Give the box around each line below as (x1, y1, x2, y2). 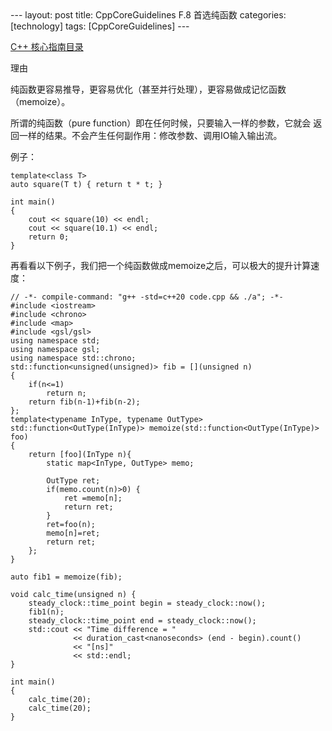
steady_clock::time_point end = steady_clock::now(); (28, 616, 257, 626)
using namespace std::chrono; (10, 353, 137, 363)
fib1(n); (28, 607, 65, 617)
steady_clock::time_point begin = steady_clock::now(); (28, 598, 267, 608)
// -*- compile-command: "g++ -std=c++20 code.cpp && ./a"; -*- (10, 292, 284, 302)
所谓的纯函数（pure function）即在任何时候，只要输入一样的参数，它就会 (10, 117, 312, 129)
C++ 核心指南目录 (10, 41, 84, 52)
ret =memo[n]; (63, 493, 123, 503)
